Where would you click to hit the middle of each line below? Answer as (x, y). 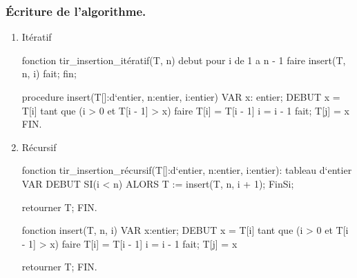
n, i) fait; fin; (49, 73)
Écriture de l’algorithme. (76, 11)
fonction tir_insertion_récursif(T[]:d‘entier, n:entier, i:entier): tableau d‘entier (187, 170)
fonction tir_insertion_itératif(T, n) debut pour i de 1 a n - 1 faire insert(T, (184, 60)
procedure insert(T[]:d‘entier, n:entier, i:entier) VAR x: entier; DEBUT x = (181, 97)
